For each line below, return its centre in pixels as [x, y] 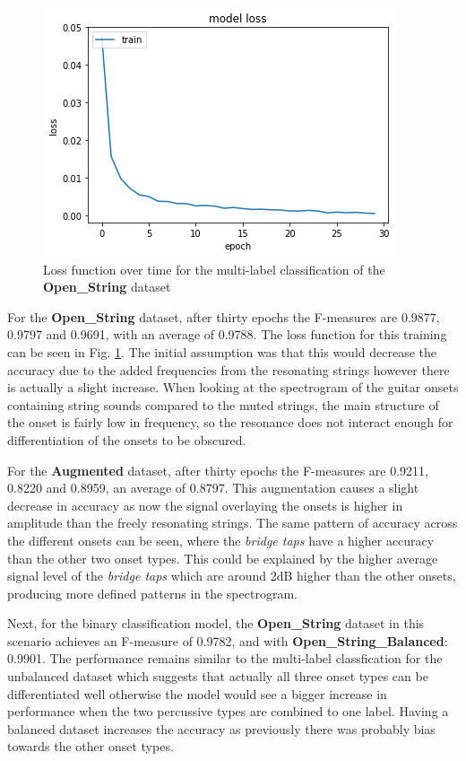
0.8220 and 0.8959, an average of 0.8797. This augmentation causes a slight [213, 488]
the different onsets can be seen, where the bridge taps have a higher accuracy [221, 540]
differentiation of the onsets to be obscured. [127, 439]
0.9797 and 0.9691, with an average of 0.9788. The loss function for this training [227, 334]
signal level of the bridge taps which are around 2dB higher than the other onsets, [232, 576]
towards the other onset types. [91, 746]
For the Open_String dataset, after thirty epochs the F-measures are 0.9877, [224, 316]
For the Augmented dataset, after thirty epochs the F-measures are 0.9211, [218, 470]
